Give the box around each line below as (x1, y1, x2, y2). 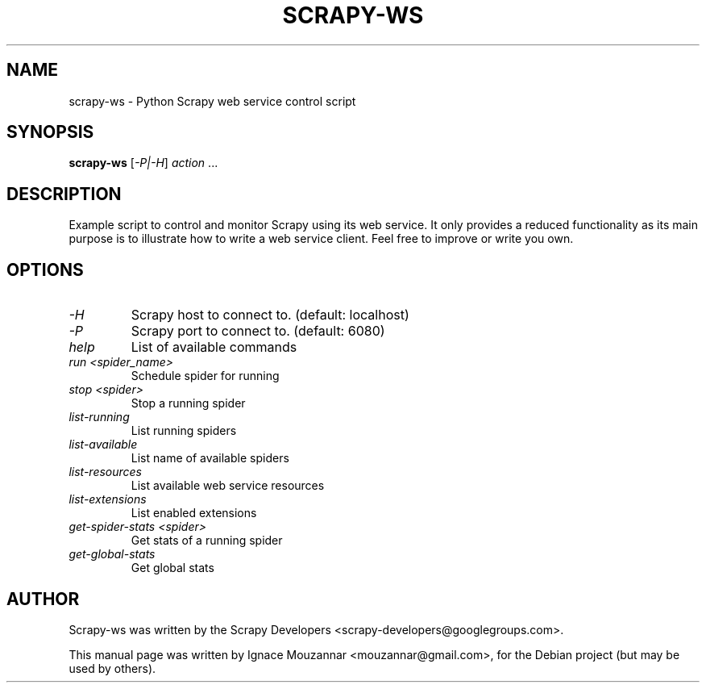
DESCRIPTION (6, 183, 122, 204)
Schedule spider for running (131, 369, 280, 383)
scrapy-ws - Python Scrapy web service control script (69, 94, 356, 108)
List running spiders (131, 424, 237, 438)
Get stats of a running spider (131, 533, 283, 548)
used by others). (69, 661, 156, 675)
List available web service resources (131, 478, 325, 493)
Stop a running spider (131, 396, 246, 411)
